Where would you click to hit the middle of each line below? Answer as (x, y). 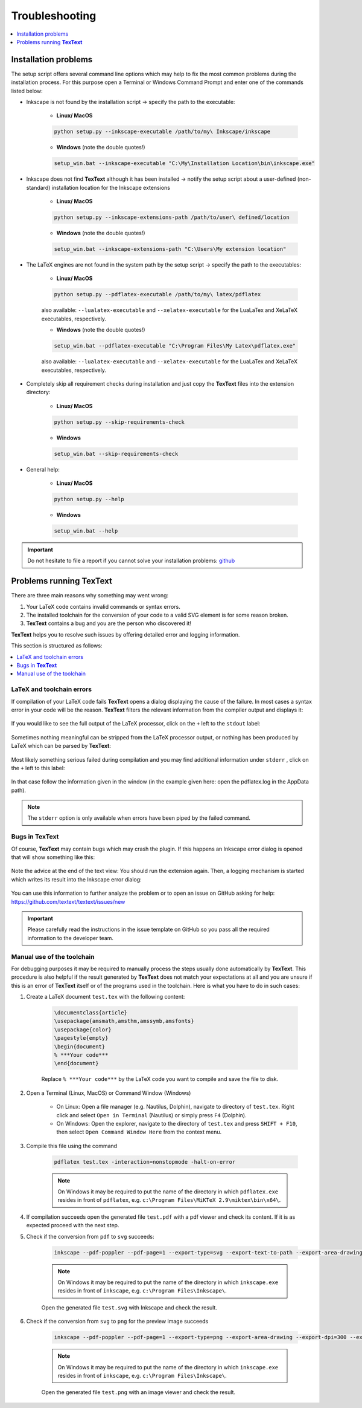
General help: (43, 469)
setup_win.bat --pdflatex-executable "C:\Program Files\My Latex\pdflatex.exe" (175, 346)
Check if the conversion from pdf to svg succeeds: (90, 1236)
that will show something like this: (53, 857)
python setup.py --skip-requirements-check (119, 422)
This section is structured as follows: (57, 646)
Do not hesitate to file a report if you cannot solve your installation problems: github (131, 561)
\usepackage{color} (83, 1030)
